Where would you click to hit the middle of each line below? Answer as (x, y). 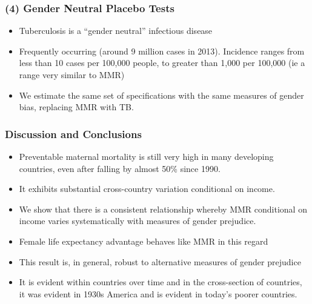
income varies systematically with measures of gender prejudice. (138, 221)
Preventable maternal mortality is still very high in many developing (146, 156)
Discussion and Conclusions (73, 134)
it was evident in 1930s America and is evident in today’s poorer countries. (158, 293)
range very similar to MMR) (72, 74)
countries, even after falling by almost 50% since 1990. (120, 168)
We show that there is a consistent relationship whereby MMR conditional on (163, 209)
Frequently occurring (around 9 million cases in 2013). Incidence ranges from (162, 51)
